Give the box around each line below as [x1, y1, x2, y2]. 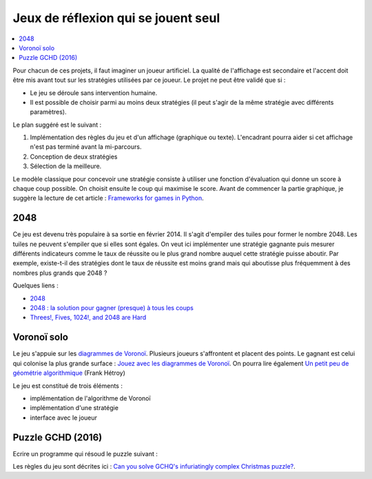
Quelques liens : [12, 281, 59, 289]
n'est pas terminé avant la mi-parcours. [30, 143, 142, 151]
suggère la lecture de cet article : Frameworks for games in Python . [12, 194, 205, 203]
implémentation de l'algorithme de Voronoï [30, 394, 151, 402]
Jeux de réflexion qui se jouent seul [12, 10, 220, 26]
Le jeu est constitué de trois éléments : [12, 381, 123, 389]
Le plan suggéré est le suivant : [12, 121, 102, 129]
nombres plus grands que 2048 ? [12, 269, 107, 277]
